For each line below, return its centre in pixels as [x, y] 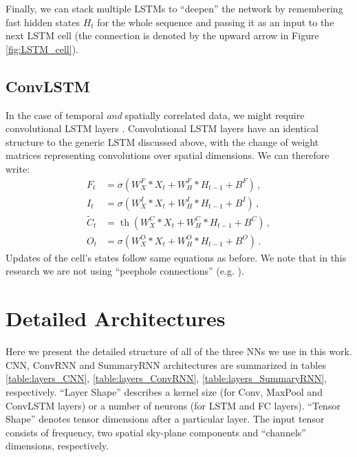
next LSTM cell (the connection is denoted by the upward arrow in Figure [162, 35]
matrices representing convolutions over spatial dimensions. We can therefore [167, 155]
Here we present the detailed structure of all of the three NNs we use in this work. [179, 351]
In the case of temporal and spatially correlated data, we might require [155, 115]
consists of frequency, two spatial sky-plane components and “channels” [156, 432]
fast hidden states [43, 22]
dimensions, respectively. [57, 446]
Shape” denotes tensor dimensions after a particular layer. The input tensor [165, 419]
